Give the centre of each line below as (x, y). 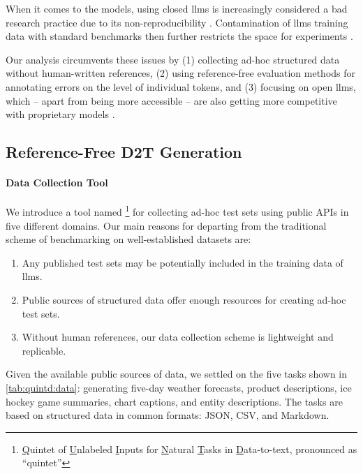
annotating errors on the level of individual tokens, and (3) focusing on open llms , (181, 86)
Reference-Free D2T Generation (124, 152)
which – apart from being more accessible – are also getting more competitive (171, 100)
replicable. (44, 350)
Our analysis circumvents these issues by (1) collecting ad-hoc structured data (173, 59)
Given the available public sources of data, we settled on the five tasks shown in (177, 374)
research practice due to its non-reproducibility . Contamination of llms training (177, 22)
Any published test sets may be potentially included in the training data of (183, 262)
